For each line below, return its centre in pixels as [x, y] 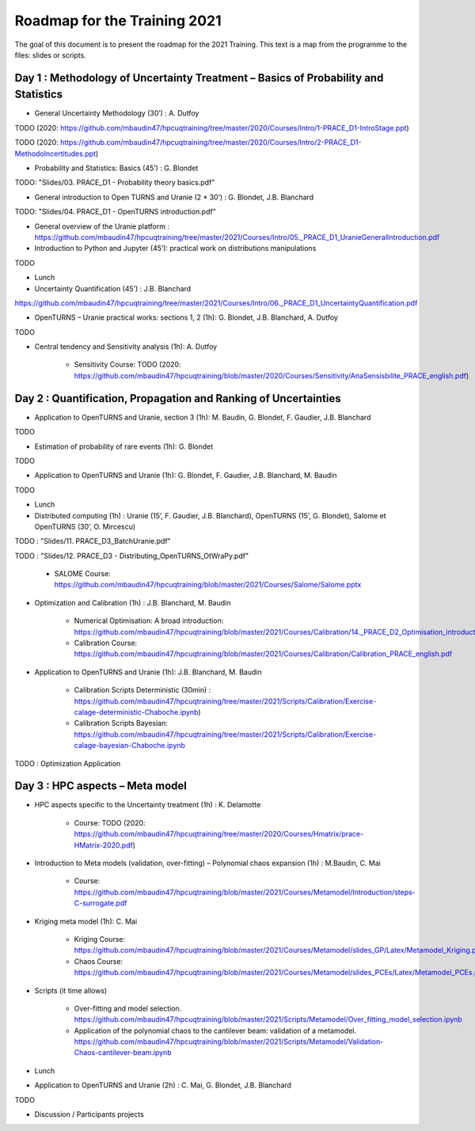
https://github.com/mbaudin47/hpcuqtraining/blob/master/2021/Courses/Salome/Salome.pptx [208, 585]
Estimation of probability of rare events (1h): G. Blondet [124, 446]
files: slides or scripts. [50, 55]
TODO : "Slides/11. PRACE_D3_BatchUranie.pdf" [93, 541]
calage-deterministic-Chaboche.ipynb [136, 712]
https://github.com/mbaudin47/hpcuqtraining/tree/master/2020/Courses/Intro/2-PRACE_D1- [211, 142]
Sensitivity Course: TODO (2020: [127, 365]
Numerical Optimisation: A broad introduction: [149, 621]
